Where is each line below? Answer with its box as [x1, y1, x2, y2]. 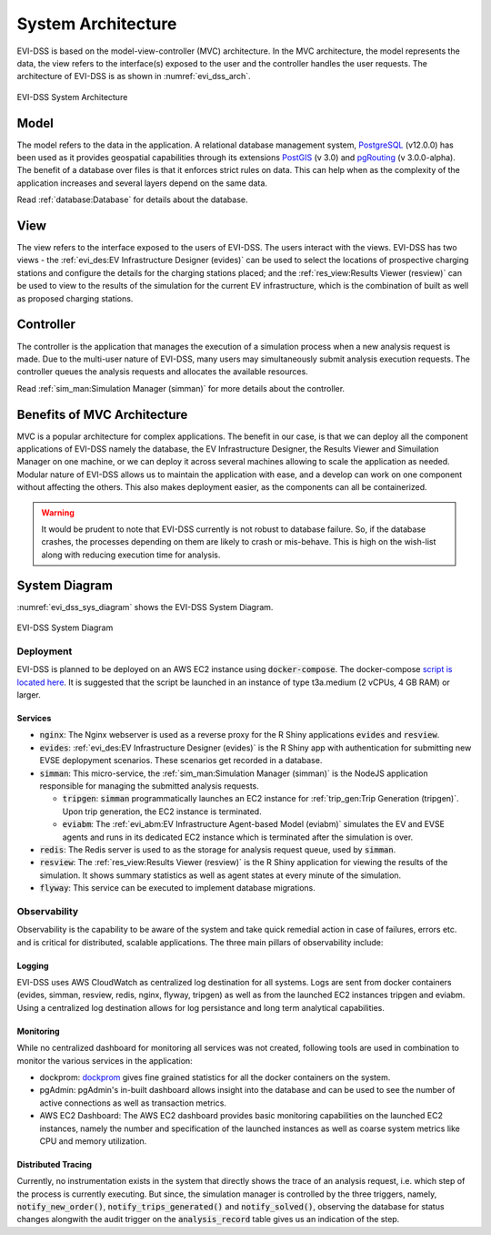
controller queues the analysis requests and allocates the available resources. [16, 366, 308, 377]
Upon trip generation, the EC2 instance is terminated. [62, 806, 263, 817]
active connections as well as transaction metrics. [39, 1097, 227, 1108]
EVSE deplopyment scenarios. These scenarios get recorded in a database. [39, 755, 323, 766]
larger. [16, 689, 41, 700]
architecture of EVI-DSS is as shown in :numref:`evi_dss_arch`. [16, 71, 251, 82]
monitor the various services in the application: [16, 1055, 193, 1066]
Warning [41, 506, 75, 518]
